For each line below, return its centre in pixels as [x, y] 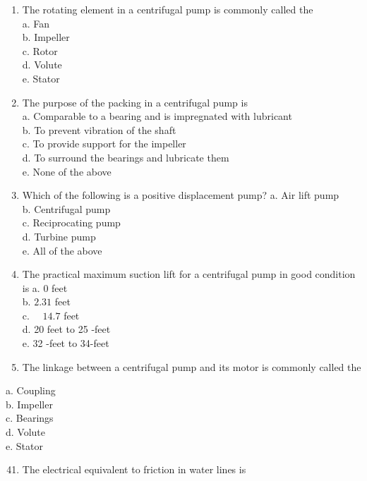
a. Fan [36, 23]
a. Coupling [31, 390]
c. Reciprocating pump [71, 223]
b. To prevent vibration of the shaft [99, 129]
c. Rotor [40, 50]
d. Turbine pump [59, 236]
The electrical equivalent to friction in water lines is [134, 469]
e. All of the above [62, 250]
